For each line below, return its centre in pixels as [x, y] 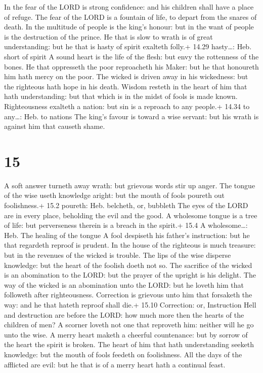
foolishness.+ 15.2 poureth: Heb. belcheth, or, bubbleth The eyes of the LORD [126, 205]
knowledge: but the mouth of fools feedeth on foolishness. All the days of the [123, 354]
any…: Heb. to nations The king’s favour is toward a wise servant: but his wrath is [131, 116]
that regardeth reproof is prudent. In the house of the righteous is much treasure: [130, 245]
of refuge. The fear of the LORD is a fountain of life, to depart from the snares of [130, 16]
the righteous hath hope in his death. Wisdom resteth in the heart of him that [126, 86]
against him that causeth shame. [55, 126]
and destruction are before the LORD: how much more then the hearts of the [124, 314]
